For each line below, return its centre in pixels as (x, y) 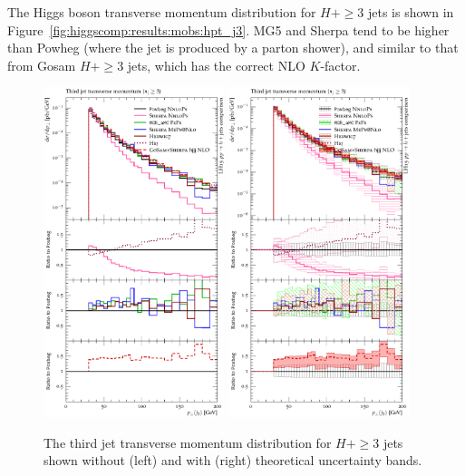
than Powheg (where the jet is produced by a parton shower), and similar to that (233, 48)
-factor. (340, 65)
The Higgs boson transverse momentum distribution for (162, 12)
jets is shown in (411, 12)
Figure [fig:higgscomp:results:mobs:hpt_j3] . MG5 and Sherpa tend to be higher (228, 29)
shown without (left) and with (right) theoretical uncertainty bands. (233, 460)
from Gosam (42, 65)
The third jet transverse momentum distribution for (188, 442)
